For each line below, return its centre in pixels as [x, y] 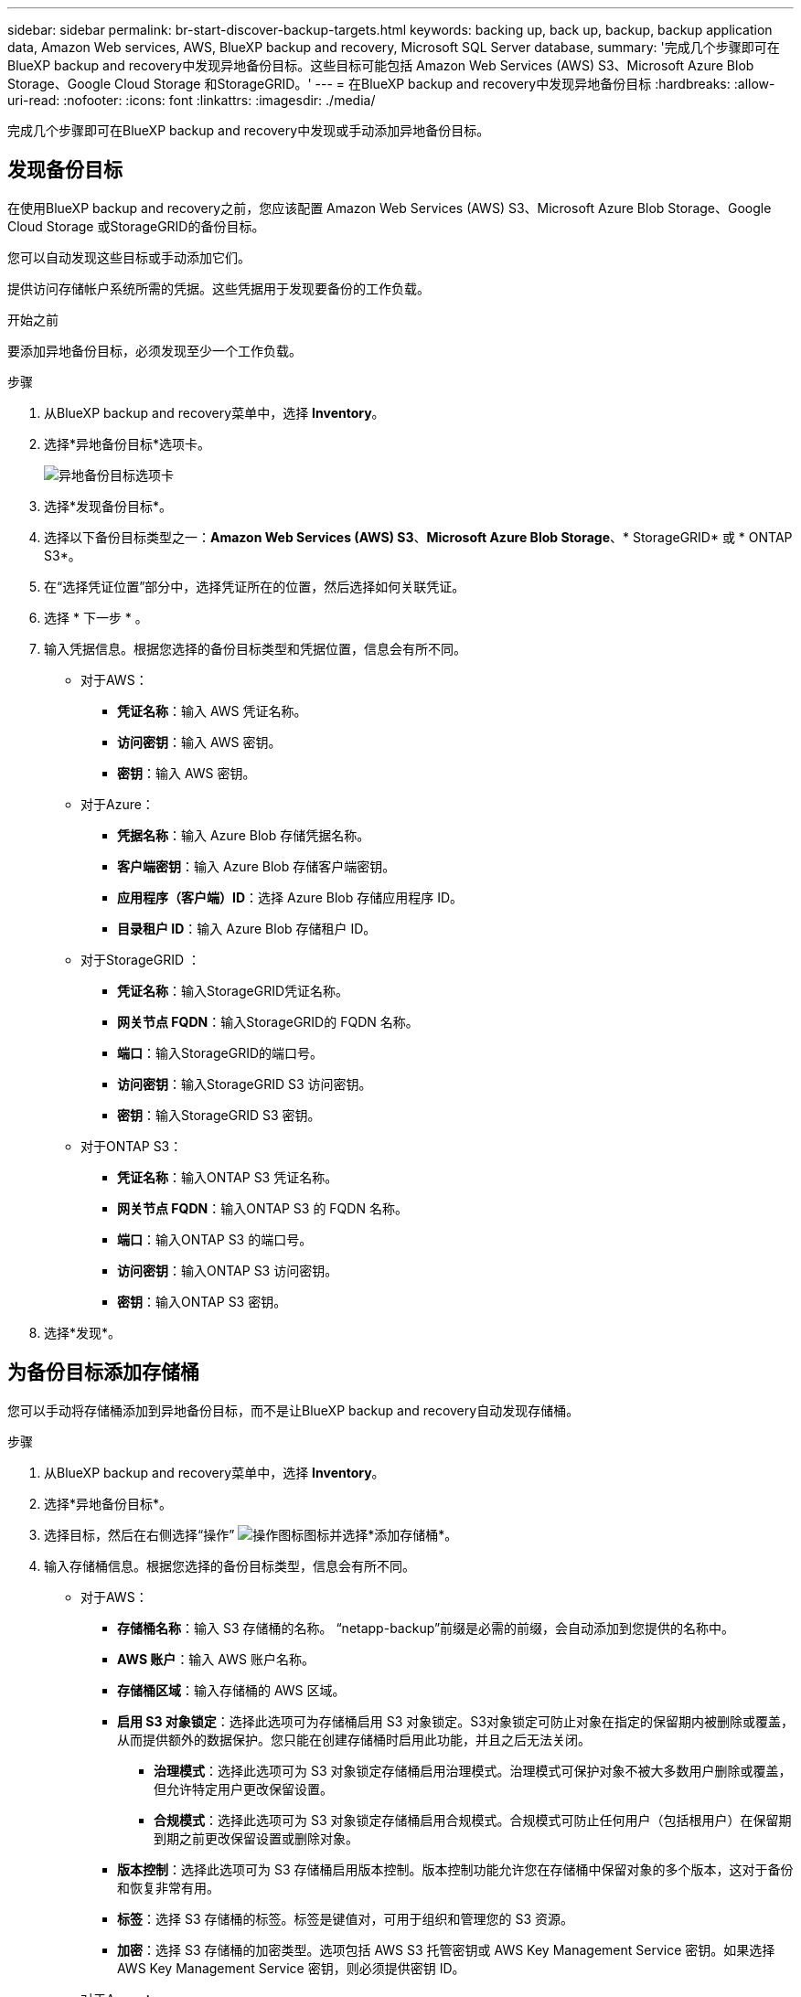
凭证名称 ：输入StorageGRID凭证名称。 [233, 990]
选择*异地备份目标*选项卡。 [128, 443]
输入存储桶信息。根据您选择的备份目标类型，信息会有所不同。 [230, 1565]
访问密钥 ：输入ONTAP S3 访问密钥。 [228, 1270]
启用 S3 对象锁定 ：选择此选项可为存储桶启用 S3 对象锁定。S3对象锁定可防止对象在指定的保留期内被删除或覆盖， [455, 1721]
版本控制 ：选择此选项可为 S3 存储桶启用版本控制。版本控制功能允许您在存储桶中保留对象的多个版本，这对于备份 [455, 1869]
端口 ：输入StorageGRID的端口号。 [220, 1052]
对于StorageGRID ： [140, 959]
